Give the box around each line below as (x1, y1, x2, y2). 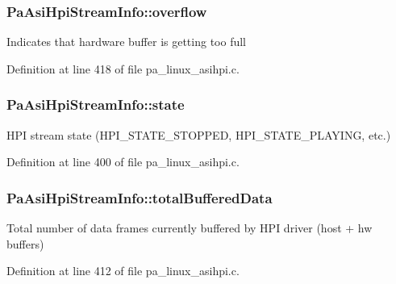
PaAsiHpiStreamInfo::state (6, 94, 185, 115)
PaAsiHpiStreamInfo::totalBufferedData (6, 187, 273, 207)
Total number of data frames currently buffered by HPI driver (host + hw (6, 219, 373, 236)
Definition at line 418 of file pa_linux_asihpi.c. (6, 60, 240, 77)
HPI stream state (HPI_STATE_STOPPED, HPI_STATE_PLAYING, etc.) (6, 126, 391, 143)
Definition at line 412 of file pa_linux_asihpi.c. (6, 262, 240, 279)
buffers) (6, 235, 44, 252)
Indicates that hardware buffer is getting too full (6, 33, 247, 50)
